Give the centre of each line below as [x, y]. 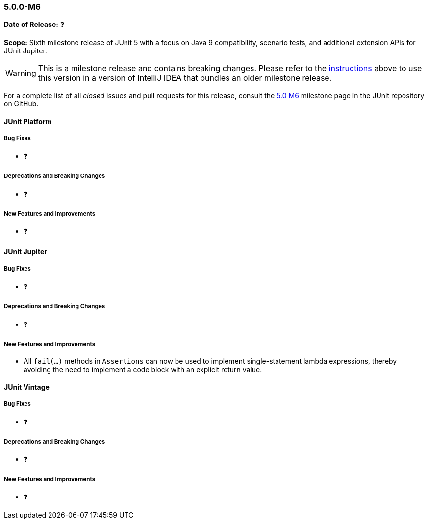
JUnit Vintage [27, 387]
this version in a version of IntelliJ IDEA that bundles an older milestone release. [185, 78]
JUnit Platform [28, 121]
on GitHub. [21, 104]
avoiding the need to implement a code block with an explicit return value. [143, 370]
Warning [21, 73]
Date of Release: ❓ [34, 25]
